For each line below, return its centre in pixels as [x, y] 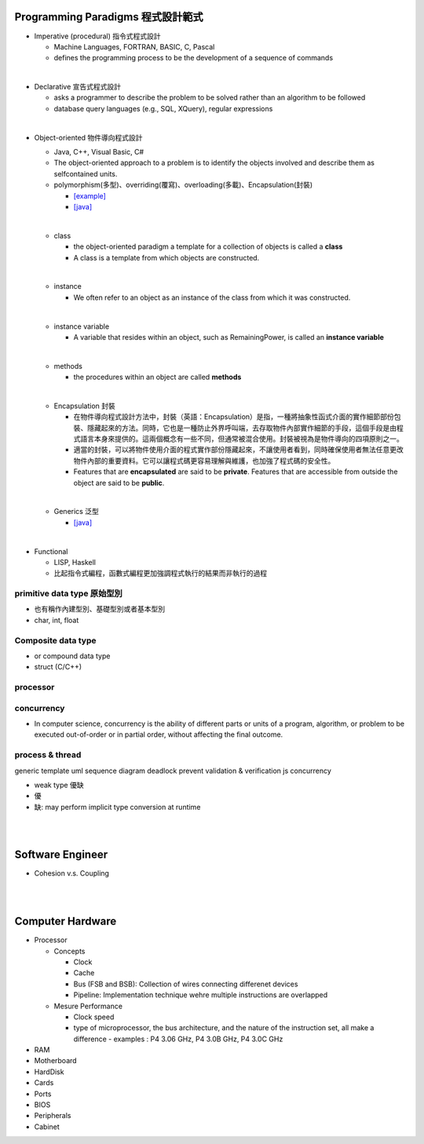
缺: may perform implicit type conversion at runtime [117, 807]
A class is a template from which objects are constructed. [166, 257]
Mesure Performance [88, 1006]
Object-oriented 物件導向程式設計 [88, 137]
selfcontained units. [86, 173]
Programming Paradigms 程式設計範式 [109, 17]
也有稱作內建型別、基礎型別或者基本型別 [99, 609]
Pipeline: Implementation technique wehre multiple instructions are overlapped [201, 995]
